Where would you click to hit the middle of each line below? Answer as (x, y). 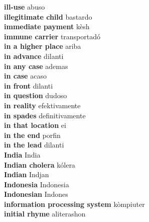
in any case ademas (36, 66)
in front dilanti (29, 85)
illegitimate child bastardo (48, 16)
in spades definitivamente (45, 115)
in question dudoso (36, 95)
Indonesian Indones (36, 194)
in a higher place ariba (43, 46)
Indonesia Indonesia (37, 184)
